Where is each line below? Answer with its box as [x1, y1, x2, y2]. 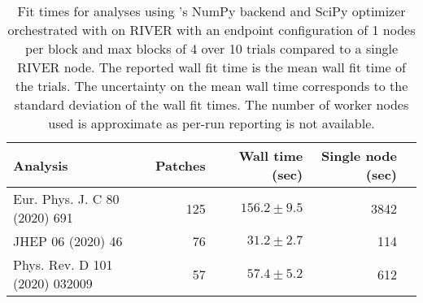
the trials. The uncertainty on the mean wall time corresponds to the [15, 76, 408, 95]
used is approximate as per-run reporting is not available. [48, 114, 375, 132]
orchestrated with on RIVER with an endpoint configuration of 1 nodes [7, 20, 416, 39]
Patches [155, 155, 206, 175]
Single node [321, 146, 397, 165]
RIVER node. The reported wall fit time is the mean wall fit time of [17, 58, 406, 76]
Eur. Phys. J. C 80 [13, 189, 120, 208]
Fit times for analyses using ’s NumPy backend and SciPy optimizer [17, 2, 406, 20]
